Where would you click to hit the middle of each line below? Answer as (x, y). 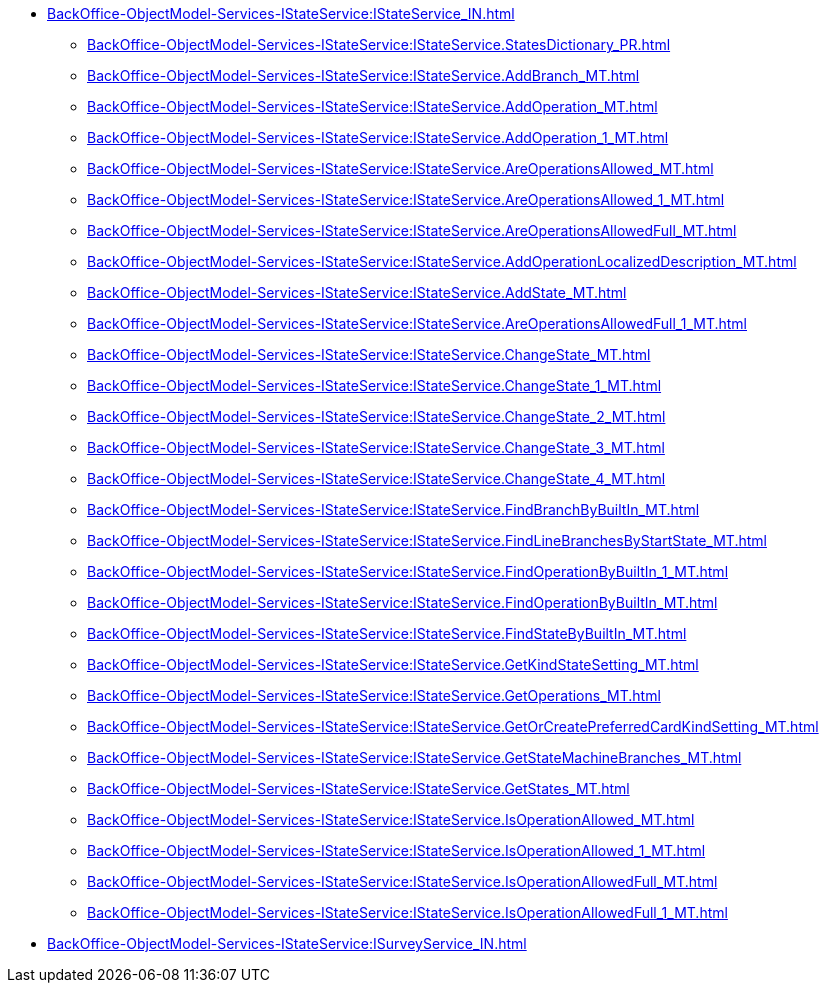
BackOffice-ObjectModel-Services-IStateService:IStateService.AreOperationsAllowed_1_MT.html (406, 199)
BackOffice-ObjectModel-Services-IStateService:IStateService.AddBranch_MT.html (363, 75)
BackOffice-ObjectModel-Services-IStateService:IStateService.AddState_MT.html (357, 292)
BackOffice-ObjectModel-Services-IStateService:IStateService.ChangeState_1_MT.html (374, 385)
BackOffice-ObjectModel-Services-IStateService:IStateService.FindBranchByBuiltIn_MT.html (393, 509)
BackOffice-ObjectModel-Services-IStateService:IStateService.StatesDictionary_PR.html (379, 44)
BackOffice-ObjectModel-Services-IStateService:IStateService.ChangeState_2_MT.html (376, 416)
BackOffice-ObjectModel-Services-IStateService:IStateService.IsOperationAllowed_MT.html (391, 819)
